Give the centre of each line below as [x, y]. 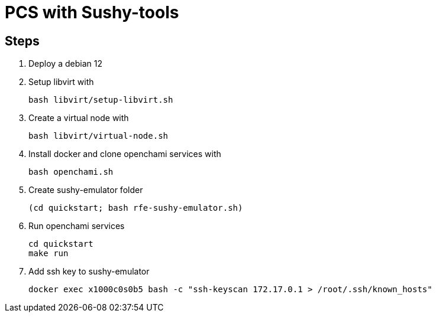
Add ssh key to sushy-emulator [89, 272]
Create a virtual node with [79, 118]
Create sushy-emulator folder [86, 190]
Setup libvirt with [61, 82]
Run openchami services [77, 226]
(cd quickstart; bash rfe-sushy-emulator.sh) [136, 208]
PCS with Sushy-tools [92, 12]
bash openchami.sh [71, 172]
